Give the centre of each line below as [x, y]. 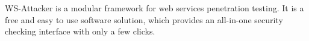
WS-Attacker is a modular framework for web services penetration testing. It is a [154, 8]
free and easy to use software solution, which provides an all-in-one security [144, 19]
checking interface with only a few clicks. [80, 31]
